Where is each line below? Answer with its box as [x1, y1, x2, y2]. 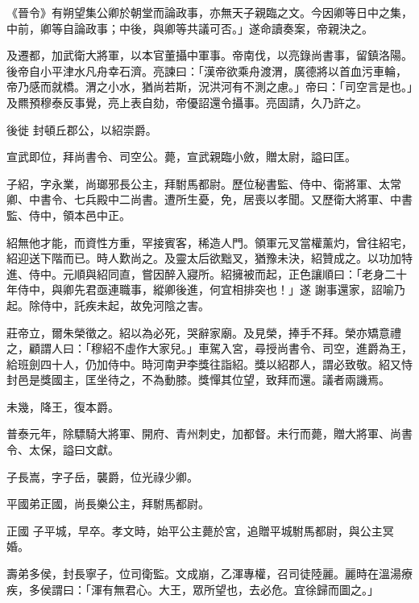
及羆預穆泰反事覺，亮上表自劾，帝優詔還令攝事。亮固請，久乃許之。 [6, 93, 367, 110]
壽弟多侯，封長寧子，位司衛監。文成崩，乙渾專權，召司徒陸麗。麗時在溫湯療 [6, 565, 413, 582]
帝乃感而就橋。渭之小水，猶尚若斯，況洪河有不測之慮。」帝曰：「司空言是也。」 [6, 78, 413, 95]
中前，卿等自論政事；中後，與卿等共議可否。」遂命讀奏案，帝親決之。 [6, 19, 373, 36]
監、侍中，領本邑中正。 [6, 206, 131, 223]
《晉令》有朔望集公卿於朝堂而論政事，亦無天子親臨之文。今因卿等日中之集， [6, 4, 413, 20]
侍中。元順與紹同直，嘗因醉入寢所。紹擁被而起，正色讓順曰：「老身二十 [28, 265, 407, 282]
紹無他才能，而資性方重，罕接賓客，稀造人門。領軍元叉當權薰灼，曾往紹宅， [6, 233, 413, 250]
